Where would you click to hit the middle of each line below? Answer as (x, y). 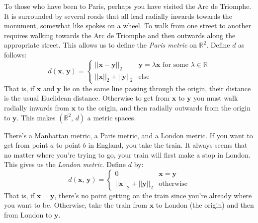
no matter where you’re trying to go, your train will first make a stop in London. (127, 154)
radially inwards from (37, 107)
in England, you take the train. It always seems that (168, 145)
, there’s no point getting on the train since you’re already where (153, 195)
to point (69, 145)
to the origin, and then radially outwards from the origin (164, 107)
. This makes (36, 117)
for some (175, 65)
